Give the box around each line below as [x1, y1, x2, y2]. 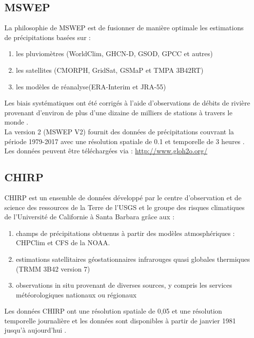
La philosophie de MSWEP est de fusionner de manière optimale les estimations [4, 22, 244, 33]
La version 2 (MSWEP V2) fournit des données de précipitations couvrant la [4, 126, 234, 136]
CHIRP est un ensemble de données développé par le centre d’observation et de [4, 192, 242, 202]
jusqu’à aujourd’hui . [4, 325, 66, 335]
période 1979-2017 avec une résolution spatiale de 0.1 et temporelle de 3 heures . [4, 136, 245, 146]
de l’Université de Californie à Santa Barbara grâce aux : [4, 211, 175, 222]
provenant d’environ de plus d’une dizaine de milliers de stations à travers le [4, 107, 233, 117]
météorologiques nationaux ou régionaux [16, 289, 137, 299]
